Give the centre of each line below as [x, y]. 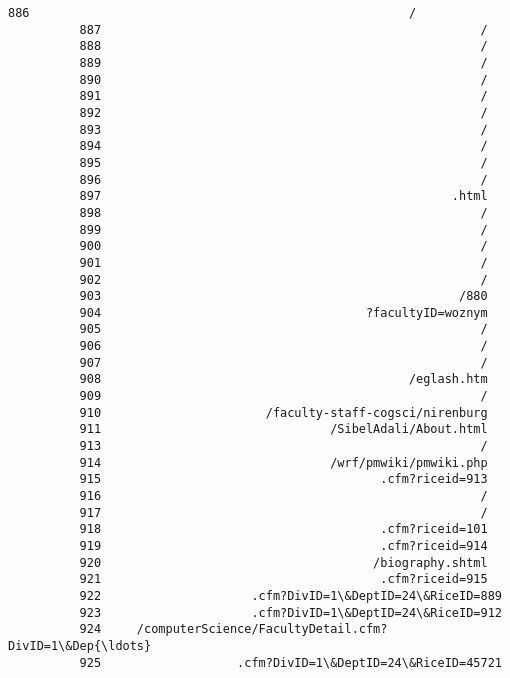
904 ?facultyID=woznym [283, 312]
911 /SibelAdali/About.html [283, 429]
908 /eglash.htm [283, 379]
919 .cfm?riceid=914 [283, 546]
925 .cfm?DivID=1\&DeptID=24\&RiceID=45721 [290, 662]
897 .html [283, 196]
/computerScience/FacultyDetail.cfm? [262, 629]
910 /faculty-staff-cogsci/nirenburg [283, 412]
